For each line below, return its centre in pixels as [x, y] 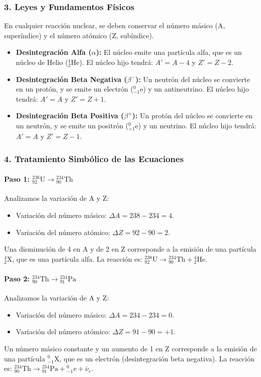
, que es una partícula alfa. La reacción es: [77, 258]
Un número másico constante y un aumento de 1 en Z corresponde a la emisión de [130, 348]
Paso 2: [17, 278]
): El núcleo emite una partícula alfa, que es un [169, 52]
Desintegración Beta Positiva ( [70, 116]
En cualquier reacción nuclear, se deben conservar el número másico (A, [115, 25]
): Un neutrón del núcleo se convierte [193, 79]
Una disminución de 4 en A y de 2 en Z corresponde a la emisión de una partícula [130, 249]
